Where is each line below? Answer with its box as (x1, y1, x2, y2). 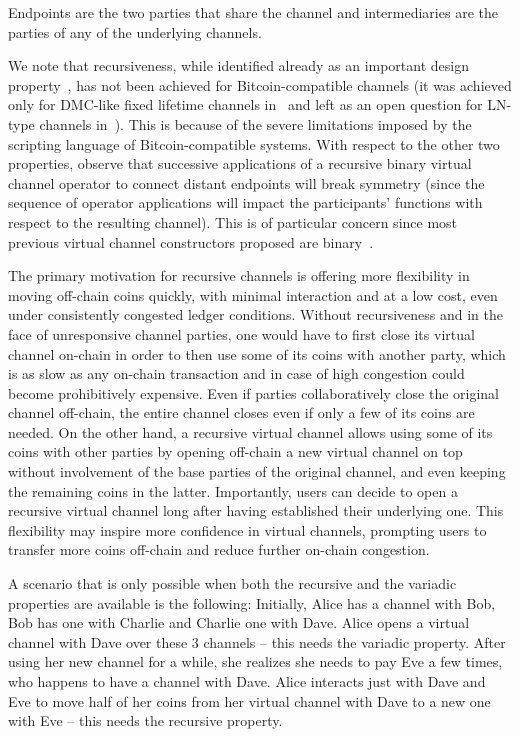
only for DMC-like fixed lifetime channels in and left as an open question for (8, 94, 483, 115)
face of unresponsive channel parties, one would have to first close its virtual (8, 323, 475, 344)
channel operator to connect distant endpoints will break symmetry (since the (8, 172, 485, 193)
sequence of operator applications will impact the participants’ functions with (8, 192, 483, 213)
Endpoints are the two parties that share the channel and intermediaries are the (8, 2, 498, 22)
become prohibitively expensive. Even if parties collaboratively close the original (8, 382, 499, 403)
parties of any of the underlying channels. (8, 21, 262, 42)
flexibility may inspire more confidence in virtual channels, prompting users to (8, 519, 487, 540)
